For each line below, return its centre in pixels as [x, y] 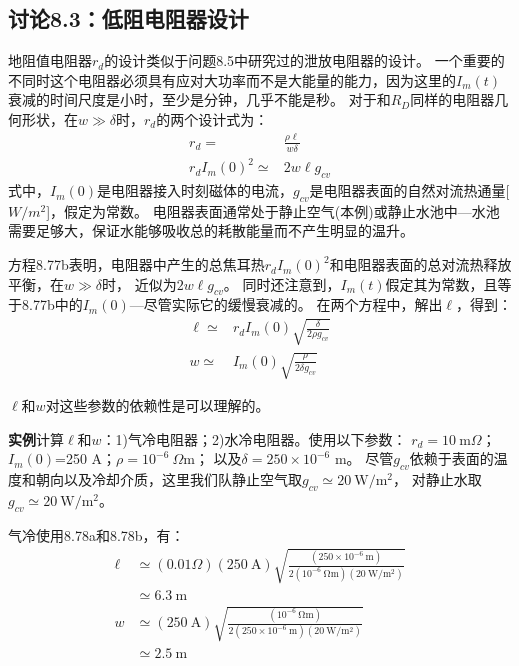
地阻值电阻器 [50, 60]
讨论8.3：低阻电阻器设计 [128, 18]
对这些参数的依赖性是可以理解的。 [157, 405]
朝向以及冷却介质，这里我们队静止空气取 [168, 479]
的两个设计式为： [212, 118]
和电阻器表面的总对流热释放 [420, 264]
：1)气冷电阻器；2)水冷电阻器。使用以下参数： [254, 438]
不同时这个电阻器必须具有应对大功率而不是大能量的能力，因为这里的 [232, 79]
